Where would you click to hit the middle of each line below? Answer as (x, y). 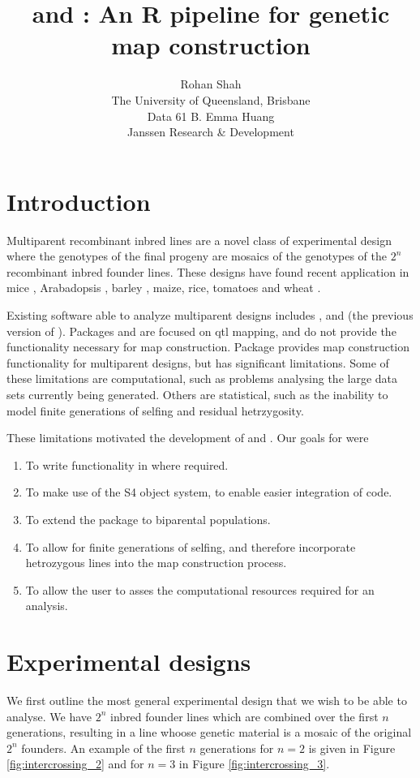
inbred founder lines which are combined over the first (244, 716)
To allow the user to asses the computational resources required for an (200, 589)
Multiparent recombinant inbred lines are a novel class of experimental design (199, 240)
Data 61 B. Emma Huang (211, 116)
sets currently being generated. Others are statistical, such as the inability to (197, 394)
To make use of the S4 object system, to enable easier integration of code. (209, 492)
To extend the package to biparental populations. (148, 519)
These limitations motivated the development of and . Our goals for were (188, 438)
